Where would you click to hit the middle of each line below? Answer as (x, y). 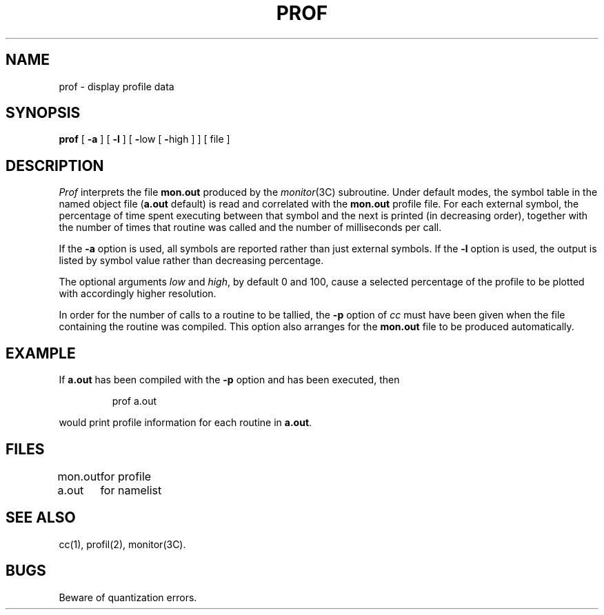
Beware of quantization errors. (128, 597)
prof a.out (134, 401)
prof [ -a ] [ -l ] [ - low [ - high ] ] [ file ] (144, 139)
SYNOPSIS (43, 113)
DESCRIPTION (55, 165)
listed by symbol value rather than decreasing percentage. (191, 261)
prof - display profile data (117, 86)
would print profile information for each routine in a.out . (185, 423)
